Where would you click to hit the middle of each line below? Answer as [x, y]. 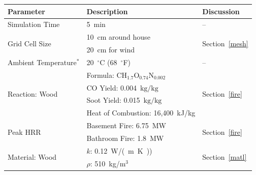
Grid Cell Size [29, 43]
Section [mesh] [225, 43]
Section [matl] [225, 157]
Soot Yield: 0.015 [113, 100]
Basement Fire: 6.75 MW [126, 125]
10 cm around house [118, 37]
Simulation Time [34, 24]
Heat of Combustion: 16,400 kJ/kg [141, 113]
